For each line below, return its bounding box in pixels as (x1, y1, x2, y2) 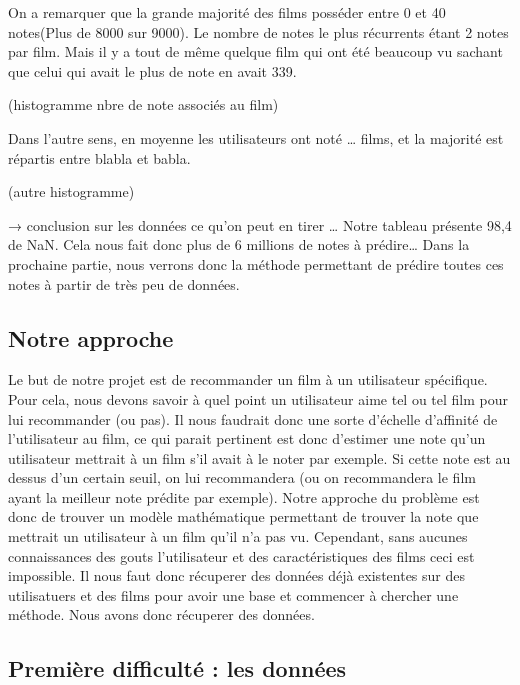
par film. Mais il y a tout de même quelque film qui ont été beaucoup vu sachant (8, 41, 503, 62)
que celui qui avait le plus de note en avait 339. (8, 60, 297, 81)
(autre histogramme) (8, 181, 135, 202)
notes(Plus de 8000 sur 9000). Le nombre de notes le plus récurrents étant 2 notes (8, 21, 509, 42)
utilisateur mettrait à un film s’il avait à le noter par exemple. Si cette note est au (8, 447, 511, 468)
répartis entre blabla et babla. (8, 147, 191, 168)
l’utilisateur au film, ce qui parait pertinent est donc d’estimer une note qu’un (8, 428, 486, 449)
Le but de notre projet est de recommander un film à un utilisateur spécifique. (8, 369, 488, 390)
